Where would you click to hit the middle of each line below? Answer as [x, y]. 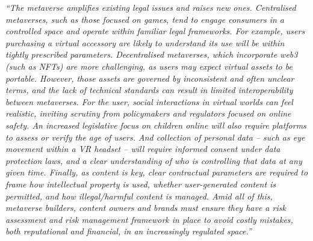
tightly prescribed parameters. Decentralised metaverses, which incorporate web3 [152, 54]
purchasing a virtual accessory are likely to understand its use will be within [145, 42]
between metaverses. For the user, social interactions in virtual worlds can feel [149, 101]
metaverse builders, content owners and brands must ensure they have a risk [146, 208]
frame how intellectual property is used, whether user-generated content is [141, 184]
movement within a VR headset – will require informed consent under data [143, 149]
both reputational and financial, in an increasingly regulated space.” [129, 231]
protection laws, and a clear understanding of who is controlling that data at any [154, 160]
